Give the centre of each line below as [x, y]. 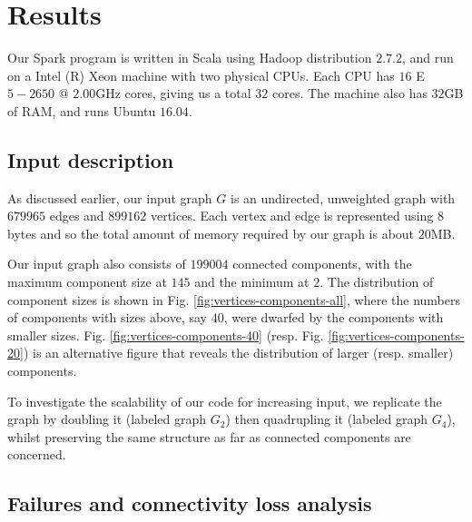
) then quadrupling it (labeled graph [327, 419]
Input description [91, 159]
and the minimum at [252, 282]
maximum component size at [87, 282]
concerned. [37, 454]
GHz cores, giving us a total [173, 93]
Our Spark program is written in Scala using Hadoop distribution [190, 58]
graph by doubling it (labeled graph [107, 419]
